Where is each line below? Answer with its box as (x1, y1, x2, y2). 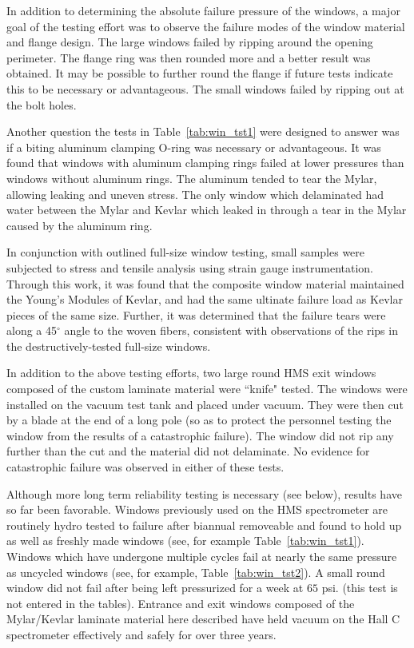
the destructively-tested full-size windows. (6, 337, 211, 354)
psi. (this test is (321, 579, 398, 596)
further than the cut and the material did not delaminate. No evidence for (6, 443, 370, 459)
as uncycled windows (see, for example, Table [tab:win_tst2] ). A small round (6, 563, 385, 580)
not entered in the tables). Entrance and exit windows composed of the (6, 594, 355, 611)
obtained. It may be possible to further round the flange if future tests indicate (6, 65, 393, 81)
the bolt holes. (6, 96, 77, 113)
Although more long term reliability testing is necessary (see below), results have (6, 485, 402, 502)
